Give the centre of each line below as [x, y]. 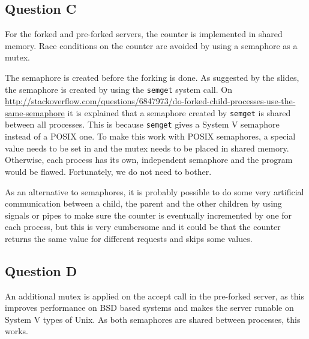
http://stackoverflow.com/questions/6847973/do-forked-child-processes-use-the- [150, 101]
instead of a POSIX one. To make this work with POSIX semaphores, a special [150, 136]
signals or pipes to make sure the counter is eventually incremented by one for [148, 215]
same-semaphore [35, 112]
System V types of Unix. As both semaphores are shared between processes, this [153, 319]
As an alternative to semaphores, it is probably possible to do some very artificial [154, 191]
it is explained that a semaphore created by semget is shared [179, 112]
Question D [41, 270]
